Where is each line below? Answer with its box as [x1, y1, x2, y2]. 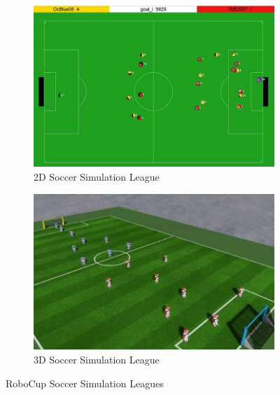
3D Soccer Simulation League [34, 352, 160, 367]
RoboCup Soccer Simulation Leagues [6, 375, 164, 390]
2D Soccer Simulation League [34, 169, 160, 184]
